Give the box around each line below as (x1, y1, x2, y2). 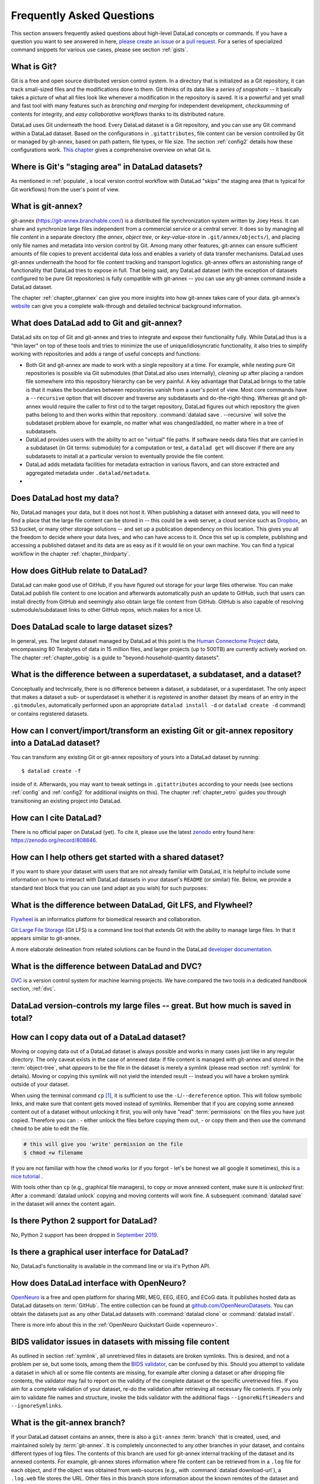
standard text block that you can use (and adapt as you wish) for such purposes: (11, 884, 208, 892)
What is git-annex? (11, 201, 83, 211)
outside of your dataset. (11, 1081, 69, 1088)
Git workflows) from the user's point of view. (11, 186, 120, 193)
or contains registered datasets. (11, 710, 89, 717)
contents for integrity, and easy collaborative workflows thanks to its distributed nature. (11, 110, 225, 118)
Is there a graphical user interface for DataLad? (11, 1247, 189, 1257)
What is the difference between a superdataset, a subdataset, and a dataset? (11, 670, 302, 680)
